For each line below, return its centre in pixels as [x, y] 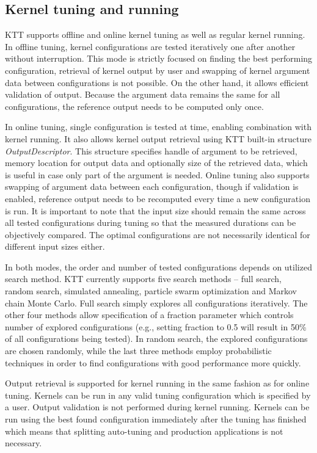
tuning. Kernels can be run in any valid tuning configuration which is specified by [158, 395]
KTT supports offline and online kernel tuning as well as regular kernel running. [155, 34]
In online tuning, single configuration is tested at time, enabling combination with [158, 127]
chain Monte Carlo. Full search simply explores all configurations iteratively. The [156, 303]
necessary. [24, 443]
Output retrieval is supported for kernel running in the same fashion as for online [157, 383]
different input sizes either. [55, 246]
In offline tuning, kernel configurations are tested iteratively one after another [150, 46]
